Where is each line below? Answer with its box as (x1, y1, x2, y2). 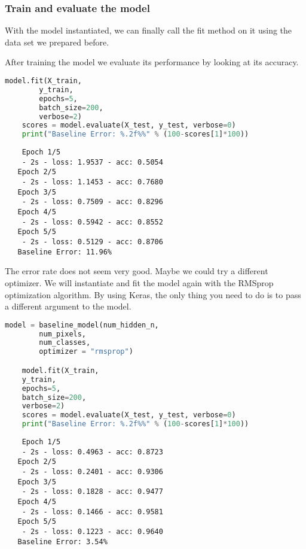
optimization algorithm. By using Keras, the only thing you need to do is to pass (5, 288, 301, 301)
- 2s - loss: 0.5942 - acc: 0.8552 (22, 217, 163, 226)
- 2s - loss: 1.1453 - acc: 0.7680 (22, 178, 163, 187)
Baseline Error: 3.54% (17, 537, 108, 546)
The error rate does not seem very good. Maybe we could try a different (5, 265, 268, 277)
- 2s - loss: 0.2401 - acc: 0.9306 (22, 467, 163, 476)
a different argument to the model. (5, 300, 131, 313)
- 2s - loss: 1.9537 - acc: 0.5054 (22, 157, 163, 166)
